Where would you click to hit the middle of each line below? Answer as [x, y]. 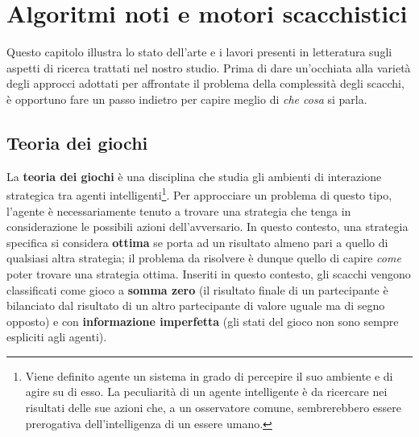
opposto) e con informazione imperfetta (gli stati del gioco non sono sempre [203, 321]
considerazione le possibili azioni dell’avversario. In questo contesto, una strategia [207, 227]
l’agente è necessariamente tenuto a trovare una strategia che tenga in [179, 210]
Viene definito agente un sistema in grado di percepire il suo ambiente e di [209, 375]
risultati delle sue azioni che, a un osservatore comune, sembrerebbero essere [214, 408]
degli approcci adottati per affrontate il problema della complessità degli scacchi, [205, 83]
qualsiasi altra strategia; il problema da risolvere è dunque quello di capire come [204, 258]
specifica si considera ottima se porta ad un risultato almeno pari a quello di [197, 242]
